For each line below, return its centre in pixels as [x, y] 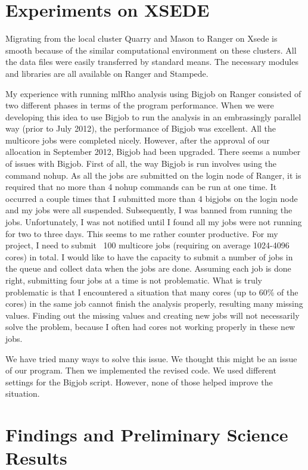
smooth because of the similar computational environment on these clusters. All [151, 50]
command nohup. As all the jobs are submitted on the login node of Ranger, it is [153, 175]
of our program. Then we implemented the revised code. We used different [141, 370]
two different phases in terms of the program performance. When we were [140, 105]
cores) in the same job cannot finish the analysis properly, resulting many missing [154, 304]
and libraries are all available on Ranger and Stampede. [107, 73]
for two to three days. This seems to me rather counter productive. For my [142, 233]
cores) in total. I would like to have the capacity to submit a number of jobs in [149, 256]
